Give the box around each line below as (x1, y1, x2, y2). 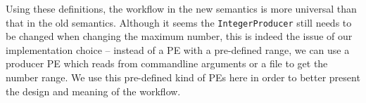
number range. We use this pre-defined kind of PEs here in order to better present (6, 70, 360, 85)
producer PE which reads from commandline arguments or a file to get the (6, 56, 328, 71)
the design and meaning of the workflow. (6, 83, 181, 98)
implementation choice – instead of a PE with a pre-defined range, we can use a (6, 42, 350, 57)
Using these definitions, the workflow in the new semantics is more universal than (6, 1, 357, 15)
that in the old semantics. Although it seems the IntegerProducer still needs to (6, 15, 352, 29)
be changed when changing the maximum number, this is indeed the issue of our (6, 29, 353, 43)
